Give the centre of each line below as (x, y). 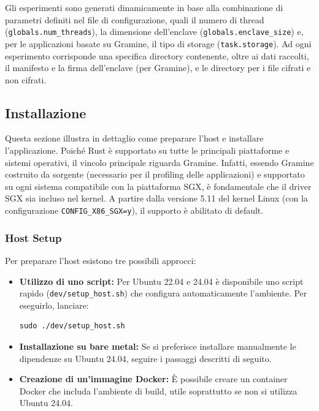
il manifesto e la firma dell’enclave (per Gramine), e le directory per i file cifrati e (158, 68)
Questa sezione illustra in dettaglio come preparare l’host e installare (134, 138)
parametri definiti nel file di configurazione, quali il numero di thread (135, 19)
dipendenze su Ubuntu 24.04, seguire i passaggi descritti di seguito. (145, 358)
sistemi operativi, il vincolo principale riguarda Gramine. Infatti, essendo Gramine (159, 162)
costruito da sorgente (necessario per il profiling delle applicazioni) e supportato (155, 174)
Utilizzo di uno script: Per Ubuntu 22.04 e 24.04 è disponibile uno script (161, 281)
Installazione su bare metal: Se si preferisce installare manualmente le (158, 346)
